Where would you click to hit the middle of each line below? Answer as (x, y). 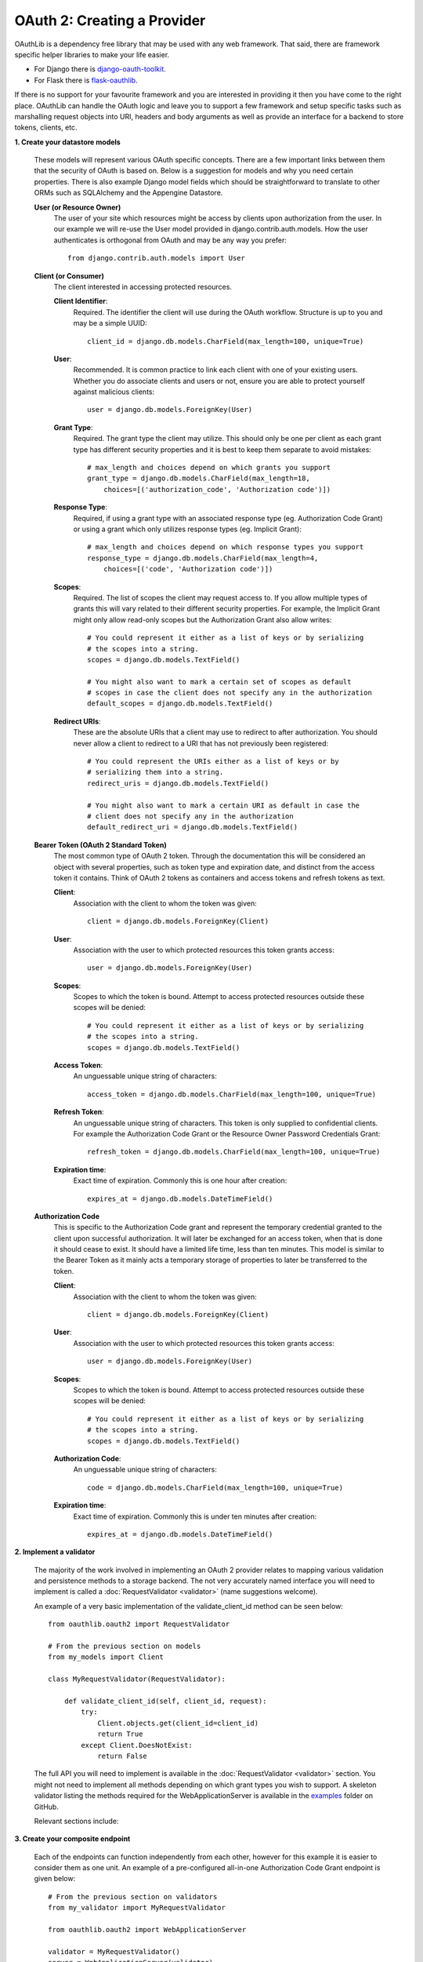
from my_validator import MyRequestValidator (137, 1908)
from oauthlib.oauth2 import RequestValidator (139, 1624)
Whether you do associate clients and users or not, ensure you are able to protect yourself (219, 381)
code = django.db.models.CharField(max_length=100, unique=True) (215, 1488)
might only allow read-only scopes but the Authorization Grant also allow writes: (202, 619)
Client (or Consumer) (69, 275)
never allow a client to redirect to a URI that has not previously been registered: (201, 743)
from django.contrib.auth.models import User (157, 258)
